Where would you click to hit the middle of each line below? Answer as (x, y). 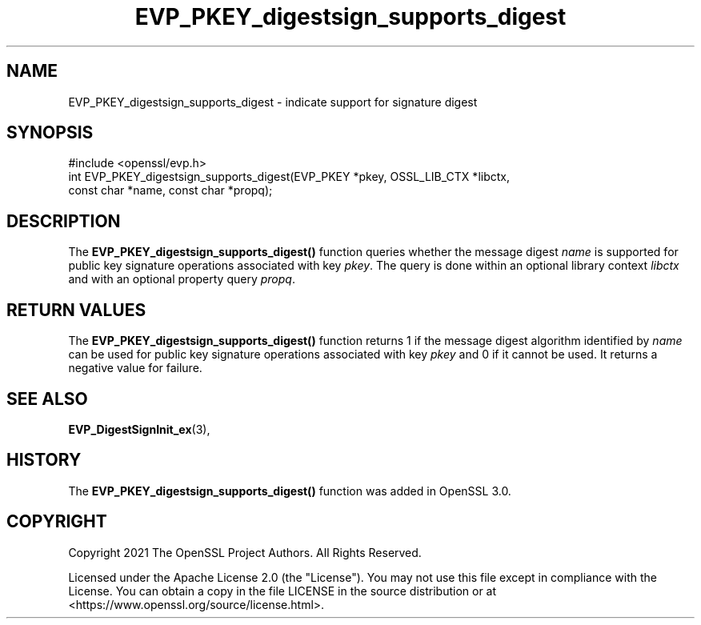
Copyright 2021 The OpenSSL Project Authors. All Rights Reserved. (245, 552)
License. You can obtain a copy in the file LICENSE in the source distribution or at (282, 591)
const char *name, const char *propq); (170, 190)
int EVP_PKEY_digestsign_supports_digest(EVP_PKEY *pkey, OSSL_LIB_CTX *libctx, (289, 177)
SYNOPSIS (50, 133)
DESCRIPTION (64, 221)
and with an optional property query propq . (182, 279)
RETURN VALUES (76, 310)
